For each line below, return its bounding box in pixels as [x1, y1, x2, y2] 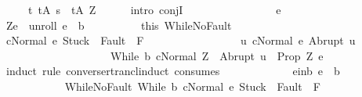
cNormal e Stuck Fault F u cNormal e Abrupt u [5, 32, 356, 48]
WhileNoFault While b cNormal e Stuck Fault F [64, 77, 320, 94]
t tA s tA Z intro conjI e [27, 2, 281, 17]
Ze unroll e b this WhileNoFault [5, 16, 232, 33]
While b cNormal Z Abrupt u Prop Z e [110, 47, 324, 63]
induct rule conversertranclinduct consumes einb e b [5, 63, 340, 79]
